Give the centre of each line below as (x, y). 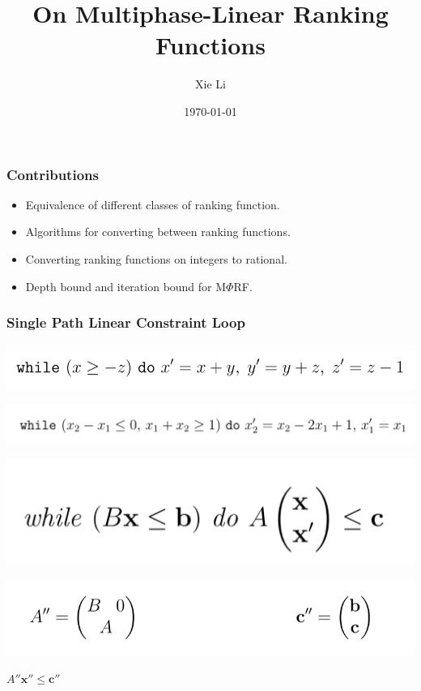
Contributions (53, 174)
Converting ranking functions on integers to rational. (156, 258)
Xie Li (210, 84)
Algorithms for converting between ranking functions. (158, 232)
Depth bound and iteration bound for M (126, 286)
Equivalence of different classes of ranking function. (153, 204)
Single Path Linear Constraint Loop (126, 322)
